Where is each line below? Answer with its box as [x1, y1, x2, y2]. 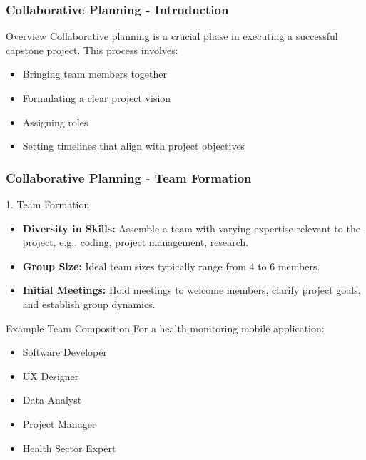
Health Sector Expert [22, 440, 116, 455]
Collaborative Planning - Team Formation [6, 168, 252, 186]
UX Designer [22, 368, 79, 383]
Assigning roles [22, 114, 88, 129]
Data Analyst [22, 392, 82, 407]
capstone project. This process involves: [6, 42, 178, 57]
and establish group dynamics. [22, 296, 156, 311]
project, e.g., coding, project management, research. [22, 235, 249, 250]
